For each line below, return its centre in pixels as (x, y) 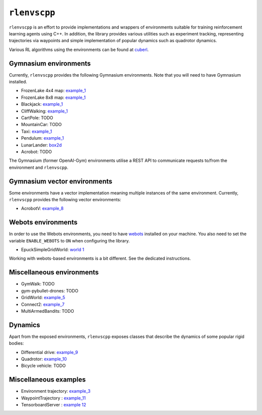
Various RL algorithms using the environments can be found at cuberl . (79, 49)
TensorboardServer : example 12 (54, 405)
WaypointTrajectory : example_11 (53, 398)
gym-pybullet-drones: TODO (50, 290)
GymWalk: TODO (38, 284)
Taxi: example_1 (37, 131)
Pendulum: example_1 (42, 138)
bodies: (16, 343)
